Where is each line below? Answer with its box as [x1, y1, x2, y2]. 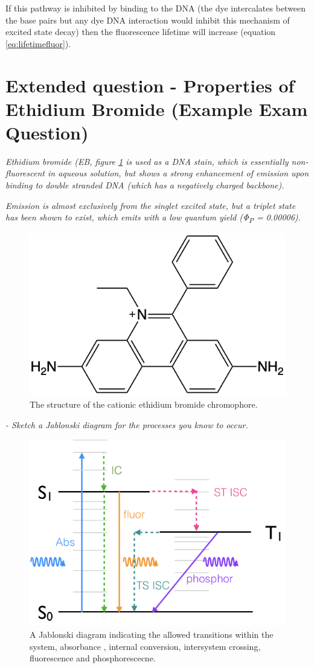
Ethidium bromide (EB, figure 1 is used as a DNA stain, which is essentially [5, 155, 289, 167]
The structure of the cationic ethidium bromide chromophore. [30, 398, 258, 411]
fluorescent [5, 167, 45, 179]
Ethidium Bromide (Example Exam [5, 96, 308, 121]
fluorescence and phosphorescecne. [30, 652, 156, 664]
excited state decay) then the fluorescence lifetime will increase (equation [5, 25, 276, 38]
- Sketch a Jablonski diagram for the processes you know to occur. [5, 418, 248, 431]
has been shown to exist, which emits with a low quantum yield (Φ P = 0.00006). [5, 211, 301, 225]
